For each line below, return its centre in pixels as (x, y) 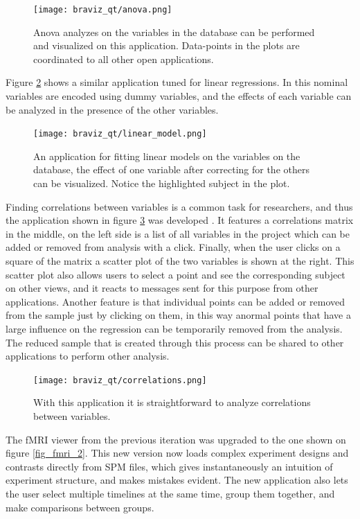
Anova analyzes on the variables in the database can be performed (174, 32)
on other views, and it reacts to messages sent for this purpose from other (162, 288)
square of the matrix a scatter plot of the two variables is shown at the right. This (180, 261)
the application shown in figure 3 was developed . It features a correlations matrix (180, 220)
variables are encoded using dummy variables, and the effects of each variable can (179, 96)
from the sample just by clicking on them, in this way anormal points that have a (178, 315)
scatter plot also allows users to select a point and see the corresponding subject (175, 274)
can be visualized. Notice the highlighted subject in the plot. (162, 183)
